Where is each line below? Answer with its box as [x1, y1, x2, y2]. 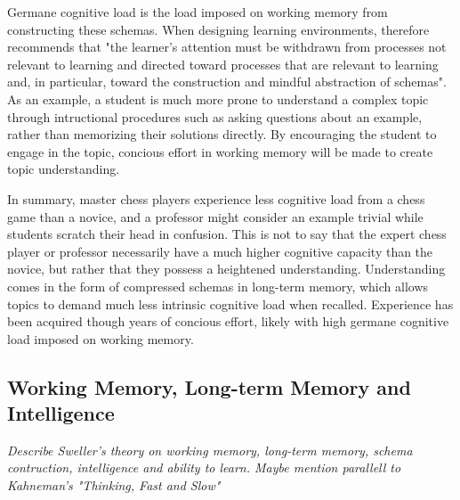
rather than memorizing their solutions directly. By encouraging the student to [7, 125, 437, 143]
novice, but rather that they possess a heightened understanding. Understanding [7, 259, 446, 278]
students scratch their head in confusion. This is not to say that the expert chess [7, 225, 447, 243]
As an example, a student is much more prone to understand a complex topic [7, 89, 429, 108]
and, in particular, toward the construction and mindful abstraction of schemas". [7, 72, 447, 91]
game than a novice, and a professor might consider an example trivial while [7, 207, 424, 225]
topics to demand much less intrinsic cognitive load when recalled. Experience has [7, 294, 454, 313]
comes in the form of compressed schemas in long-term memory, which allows [7, 276, 429, 295]
